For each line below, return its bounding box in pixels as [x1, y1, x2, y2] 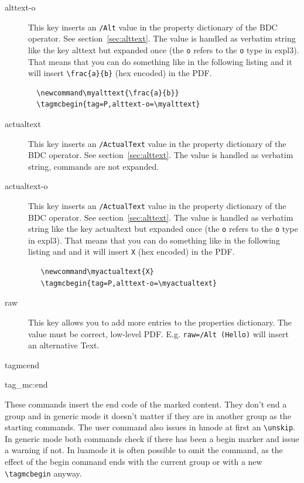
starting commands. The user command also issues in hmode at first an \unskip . [5, 421, 296, 433]
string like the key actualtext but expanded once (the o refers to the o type [28, 222, 298, 235]
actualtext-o [5, 180, 48, 192]
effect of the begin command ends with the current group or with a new [5, 455, 262, 467]
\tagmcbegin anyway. [5, 467, 82, 479]
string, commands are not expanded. [28, 160, 159, 172]
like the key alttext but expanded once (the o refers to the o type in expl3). [28, 43, 299, 56]
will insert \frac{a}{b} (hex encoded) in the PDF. [28, 67, 212, 79]
